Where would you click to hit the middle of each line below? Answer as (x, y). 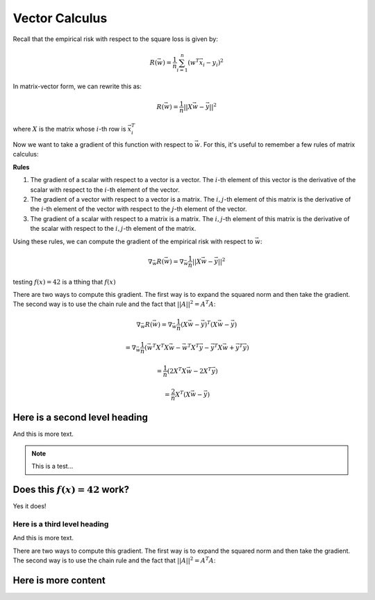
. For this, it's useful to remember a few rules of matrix (278, 145)
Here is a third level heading (61, 524)
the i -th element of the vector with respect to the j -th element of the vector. (139, 209)
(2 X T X (177, 370)
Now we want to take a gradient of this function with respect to (103, 145)
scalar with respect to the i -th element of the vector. (105, 189)
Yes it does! (30, 506)
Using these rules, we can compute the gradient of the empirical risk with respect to (133, 241)
